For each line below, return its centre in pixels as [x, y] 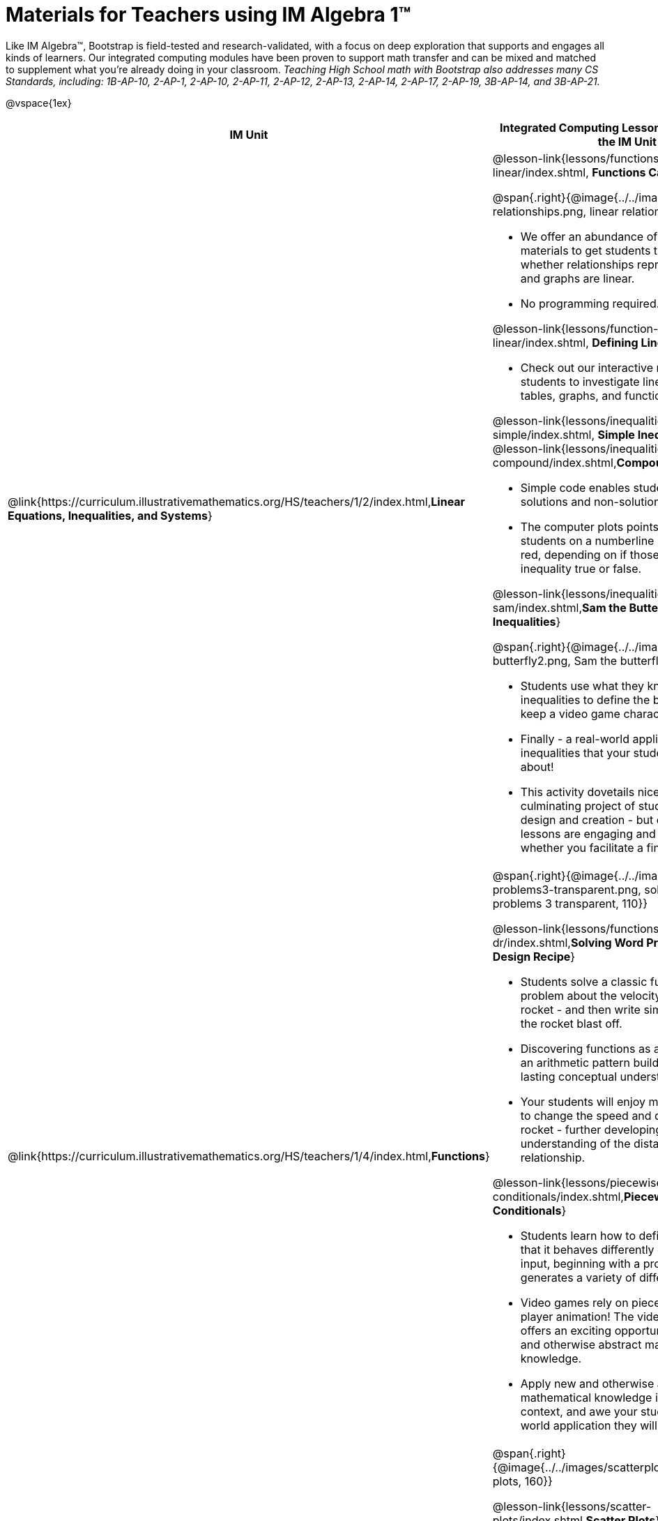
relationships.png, [540, 211]
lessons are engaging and [588, 833]
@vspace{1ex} [39, 103]
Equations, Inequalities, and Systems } [110, 515]
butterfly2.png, [531, 660]
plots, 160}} [522, 1481]
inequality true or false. [581, 568]
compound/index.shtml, [554, 462]
